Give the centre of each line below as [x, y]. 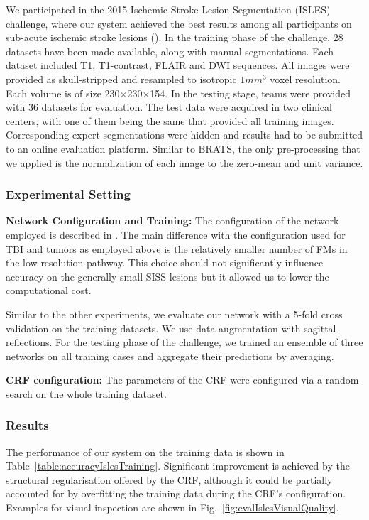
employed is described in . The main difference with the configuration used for [176, 234]
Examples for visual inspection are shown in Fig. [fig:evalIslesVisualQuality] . [172, 508]
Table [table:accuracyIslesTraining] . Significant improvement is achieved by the [178, 466]
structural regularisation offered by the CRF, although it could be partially [169, 479]
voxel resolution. [305, 78]
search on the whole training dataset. [86, 393]
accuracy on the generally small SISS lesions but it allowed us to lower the [167, 276]
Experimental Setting [68, 194]
